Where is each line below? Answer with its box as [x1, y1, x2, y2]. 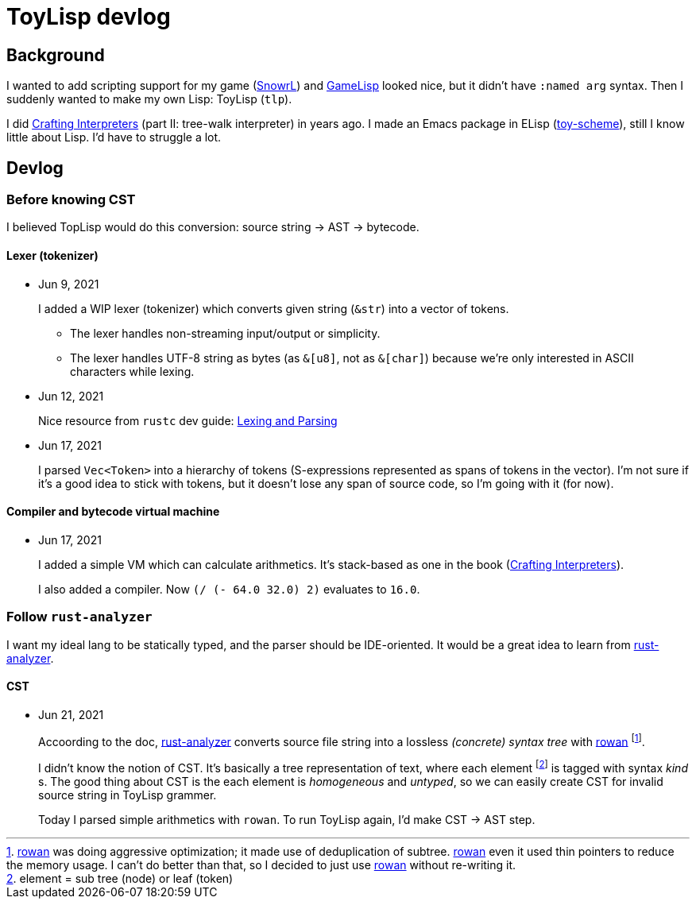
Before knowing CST [6, 191, 136, 208]
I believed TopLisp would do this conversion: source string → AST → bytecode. [6, 220, 420, 234]
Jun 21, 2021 [38, 707, 104, 721]
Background [6, 44, 105, 65]
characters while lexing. [70, 364, 195, 378]
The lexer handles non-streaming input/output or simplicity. [70, 326, 381, 340]
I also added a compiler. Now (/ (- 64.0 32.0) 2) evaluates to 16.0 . [38, 582, 420, 596]
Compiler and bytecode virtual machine [6, 505, 220, 519]
